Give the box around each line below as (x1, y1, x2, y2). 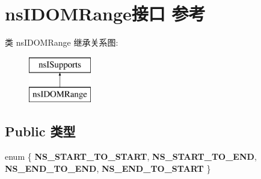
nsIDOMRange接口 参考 (5, 1, 206, 26)
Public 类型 (5, 122, 76, 141)
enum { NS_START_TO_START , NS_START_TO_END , (5, 150, 257, 163)
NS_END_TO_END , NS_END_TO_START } (5, 162, 211, 174)
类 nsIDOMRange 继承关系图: (5, 36, 118, 49)
